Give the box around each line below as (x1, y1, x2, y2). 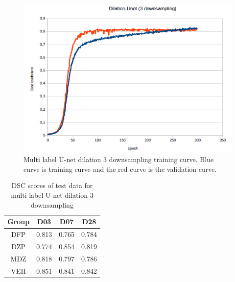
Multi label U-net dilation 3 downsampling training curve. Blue (23, 154, 214, 164)
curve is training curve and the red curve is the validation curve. (23, 164, 217, 174)
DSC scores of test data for (11, 180, 93, 190)
